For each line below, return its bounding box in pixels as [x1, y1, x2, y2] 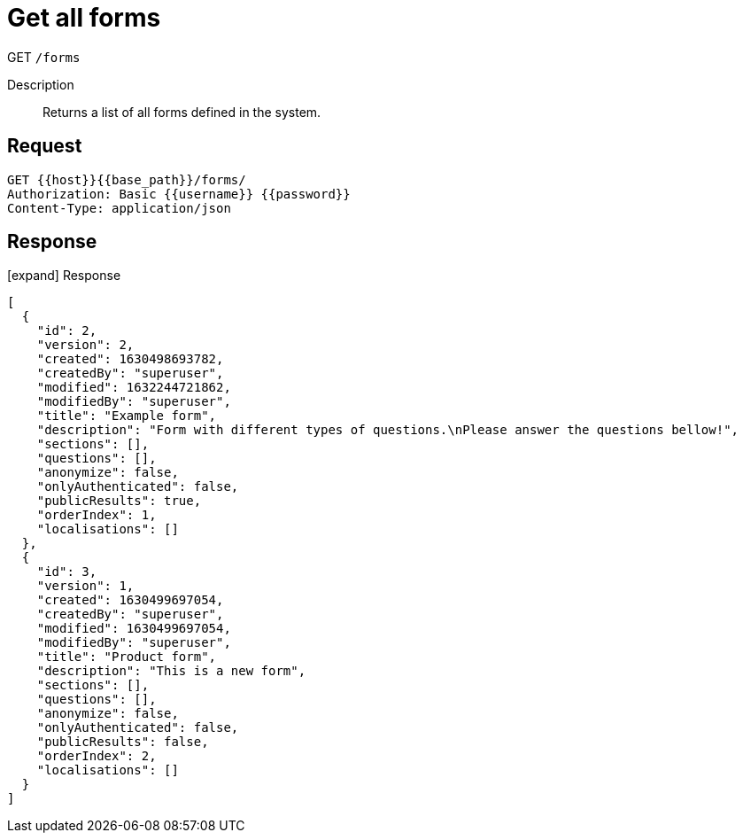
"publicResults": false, [36, 735, 209, 750]
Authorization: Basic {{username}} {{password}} [7, 186, 351, 201]
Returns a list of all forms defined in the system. [43, 104, 321, 120]
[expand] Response [7, 268, 121, 284]
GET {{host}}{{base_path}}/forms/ [7, 172, 246, 187]
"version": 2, [36, 338, 135, 353]
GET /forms [7, 49, 81, 65]
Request [7, 135, 82, 158]
